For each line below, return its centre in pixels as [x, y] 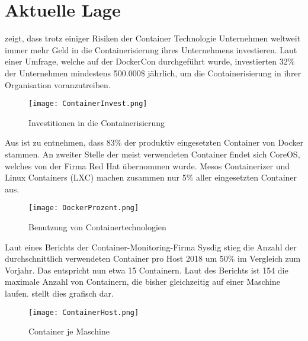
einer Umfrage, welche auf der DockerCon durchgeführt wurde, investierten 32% [150, 61]
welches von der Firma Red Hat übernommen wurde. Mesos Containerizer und [147, 165]
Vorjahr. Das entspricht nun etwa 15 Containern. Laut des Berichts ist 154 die [147, 270]
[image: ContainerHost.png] [84, 312]
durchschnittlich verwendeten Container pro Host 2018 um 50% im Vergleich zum [153, 258]
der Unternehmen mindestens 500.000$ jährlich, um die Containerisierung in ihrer [153, 73]
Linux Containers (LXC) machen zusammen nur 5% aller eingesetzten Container [151, 177]
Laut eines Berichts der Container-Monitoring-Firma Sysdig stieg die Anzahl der [151, 247]
